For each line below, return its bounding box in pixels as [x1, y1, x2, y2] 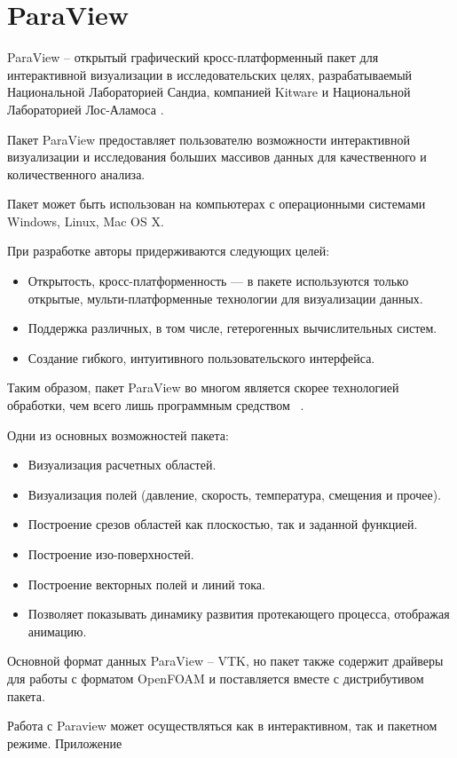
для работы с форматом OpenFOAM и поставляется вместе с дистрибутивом [7, 668, 424, 687]
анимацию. [28, 621, 87, 640]
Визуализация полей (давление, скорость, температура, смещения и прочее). [28, 485, 441, 503]
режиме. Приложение [7, 733, 122, 752]
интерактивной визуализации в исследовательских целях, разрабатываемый [7, 65, 413, 83]
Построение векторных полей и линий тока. [28, 574, 265, 593]
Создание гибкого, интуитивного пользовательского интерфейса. [28, 348, 375, 367]
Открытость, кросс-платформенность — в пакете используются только [28, 272, 409, 290]
